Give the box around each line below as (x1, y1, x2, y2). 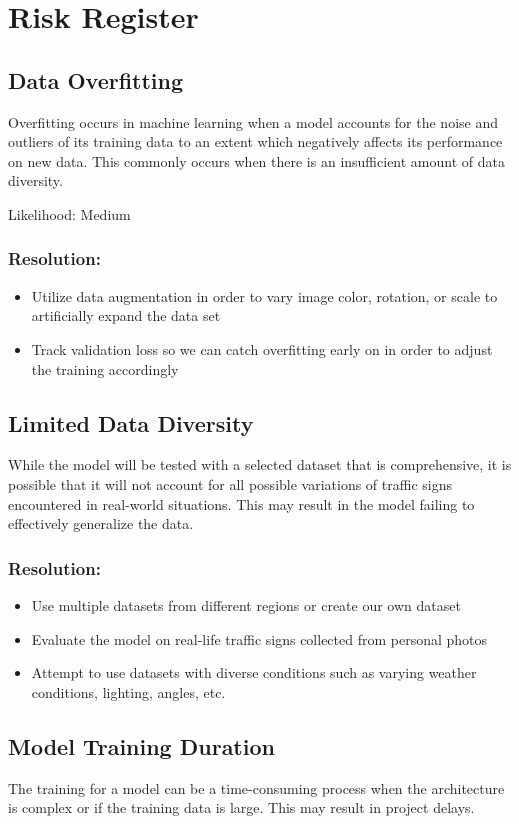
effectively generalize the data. (8, 513, 194, 534)
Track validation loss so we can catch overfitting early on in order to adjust (31, 338, 493, 359)
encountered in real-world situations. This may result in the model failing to (8, 493, 475, 514)
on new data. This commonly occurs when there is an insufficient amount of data (8, 150, 505, 171)
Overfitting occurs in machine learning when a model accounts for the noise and (8, 111, 498, 132)
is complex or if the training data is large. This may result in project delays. (8, 797, 475, 818)
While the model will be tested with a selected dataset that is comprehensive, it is (8, 454, 512, 475)
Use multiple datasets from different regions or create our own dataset (31, 594, 461, 615)
